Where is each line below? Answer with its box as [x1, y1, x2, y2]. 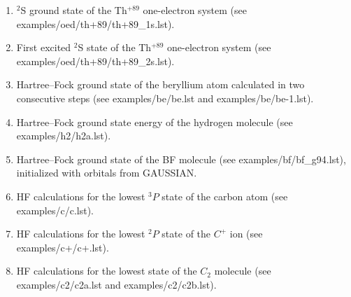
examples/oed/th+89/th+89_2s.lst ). [16, 53, 175, 68]
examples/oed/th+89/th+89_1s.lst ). [16, 16, 175, 31]
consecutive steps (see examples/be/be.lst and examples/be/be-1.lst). [16, 90, 314, 105]
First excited [16, 40, 71, 55]
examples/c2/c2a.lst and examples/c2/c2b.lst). [16, 277, 217, 291]
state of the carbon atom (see [162, 188, 288, 203]
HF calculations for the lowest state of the [16, 263, 197, 278]
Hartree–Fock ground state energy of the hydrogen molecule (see [16, 114, 293, 129]
